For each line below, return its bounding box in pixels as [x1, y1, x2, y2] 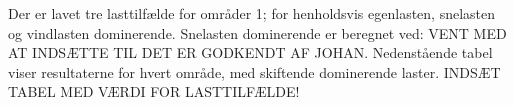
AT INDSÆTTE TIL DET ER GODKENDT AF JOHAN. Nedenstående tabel [8, 42, 493, 63]
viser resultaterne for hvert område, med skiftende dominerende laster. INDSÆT [8, 61, 501, 82]
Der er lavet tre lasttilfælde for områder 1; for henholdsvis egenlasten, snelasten [8, 3, 496, 23]
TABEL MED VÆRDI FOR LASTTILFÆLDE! [8, 81, 300, 102]
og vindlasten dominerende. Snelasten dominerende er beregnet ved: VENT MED [8, 22, 507, 43]
